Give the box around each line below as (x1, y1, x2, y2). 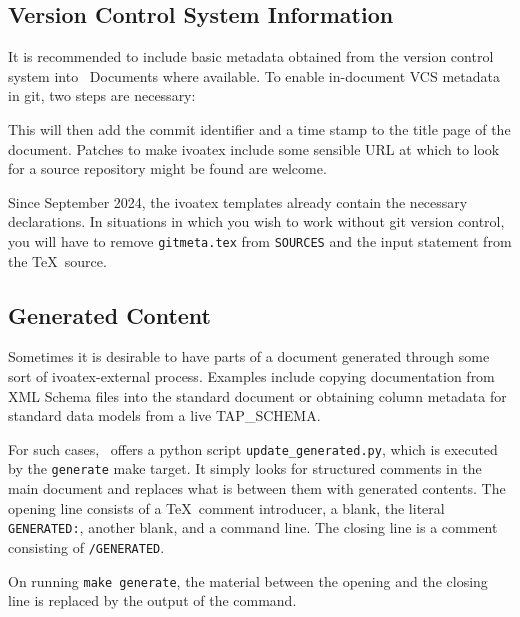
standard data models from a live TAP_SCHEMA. (8, 405, 321, 426)
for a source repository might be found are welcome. (8, 158, 327, 179)
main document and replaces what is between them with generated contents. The (8, 478, 506, 499)
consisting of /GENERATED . (8, 536, 165, 557)
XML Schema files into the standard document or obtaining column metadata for (8, 385, 507, 406)
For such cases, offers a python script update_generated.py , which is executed (8, 438, 498, 459)
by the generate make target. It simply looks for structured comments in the (8, 458, 482, 479)
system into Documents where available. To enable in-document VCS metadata (8, 65, 500, 86)
